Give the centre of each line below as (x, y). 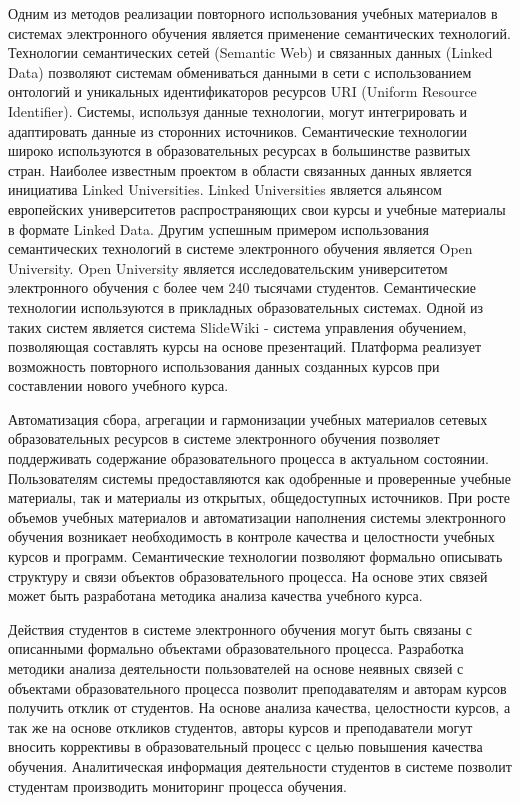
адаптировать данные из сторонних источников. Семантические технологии (238, 130)
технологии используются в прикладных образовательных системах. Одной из (246, 306)
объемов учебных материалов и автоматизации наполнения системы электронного (257, 516)
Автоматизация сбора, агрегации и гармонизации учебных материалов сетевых (248, 418)
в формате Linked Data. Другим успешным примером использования (218, 228)
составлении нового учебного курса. (118, 385)
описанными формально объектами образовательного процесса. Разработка (236, 648)
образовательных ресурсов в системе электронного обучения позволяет (224, 438)
